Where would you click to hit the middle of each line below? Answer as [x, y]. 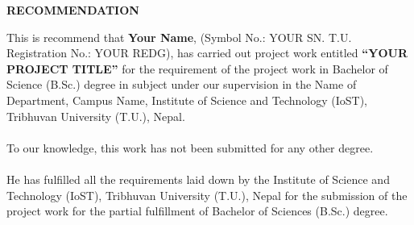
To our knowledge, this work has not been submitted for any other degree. [190, 147]
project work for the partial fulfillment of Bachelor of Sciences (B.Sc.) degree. [197, 211]
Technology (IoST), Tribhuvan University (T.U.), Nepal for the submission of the [207, 195]
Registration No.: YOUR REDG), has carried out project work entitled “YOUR [207, 53]
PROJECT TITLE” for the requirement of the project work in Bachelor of [197, 68]
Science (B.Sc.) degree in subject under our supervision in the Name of [182, 84]
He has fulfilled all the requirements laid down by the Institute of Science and [198, 179]
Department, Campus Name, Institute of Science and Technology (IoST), [187, 100]
